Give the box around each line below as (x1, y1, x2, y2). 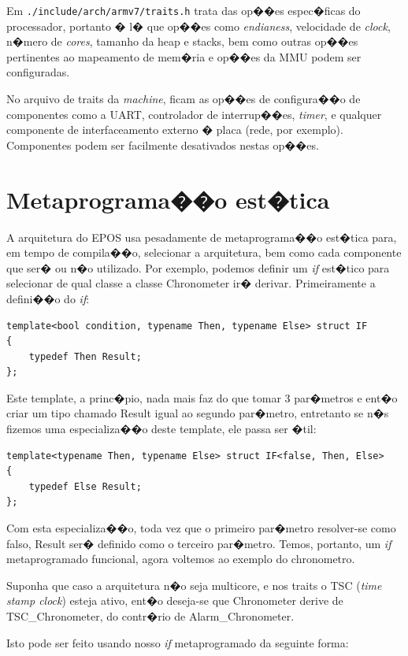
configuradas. (6, 64, 70, 80)
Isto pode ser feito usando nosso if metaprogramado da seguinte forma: (6, 634, 349, 650)
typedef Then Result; (28, 350, 142, 362)
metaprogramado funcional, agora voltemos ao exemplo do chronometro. (6, 550, 355, 567)
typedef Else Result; (28, 480, 142, 492)
